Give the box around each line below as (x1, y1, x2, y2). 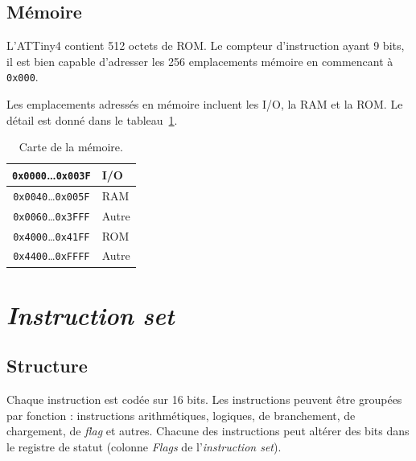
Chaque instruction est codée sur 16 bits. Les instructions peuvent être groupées (6, 391, 402, 408)
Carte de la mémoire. (19, 138, 123, 155)
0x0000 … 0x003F (12, 166, 91, 183)
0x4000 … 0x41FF (13, 227, 90, 244)
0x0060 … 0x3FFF (13, 207, 90, 224)
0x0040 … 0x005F (13, 187, 90, 204)
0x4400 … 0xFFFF (13, 247, 90, 264)
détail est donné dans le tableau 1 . (6, 111, 178, 128)
